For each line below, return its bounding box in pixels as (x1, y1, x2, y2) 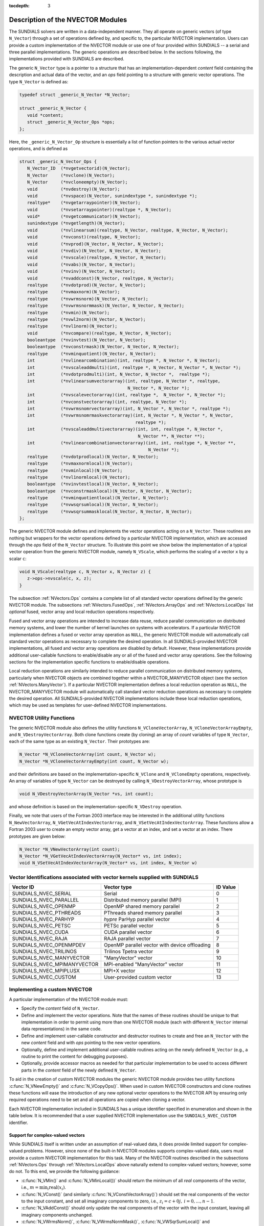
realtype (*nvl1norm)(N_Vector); (27, 324, 117, 329)
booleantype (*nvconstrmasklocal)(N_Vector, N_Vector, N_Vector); (27, 488, 193, 494)
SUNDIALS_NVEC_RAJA (12, 935, 68, 942)
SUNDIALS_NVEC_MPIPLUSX (12, 968, 80, 974)
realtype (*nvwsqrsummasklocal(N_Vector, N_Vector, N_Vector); (27, 509, 193, 514)
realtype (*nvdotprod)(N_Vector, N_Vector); (27, 282, 146, 288)
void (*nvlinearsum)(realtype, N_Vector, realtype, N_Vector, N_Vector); (27, 227, 228, 233)
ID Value (216, 884, 236, 891)
